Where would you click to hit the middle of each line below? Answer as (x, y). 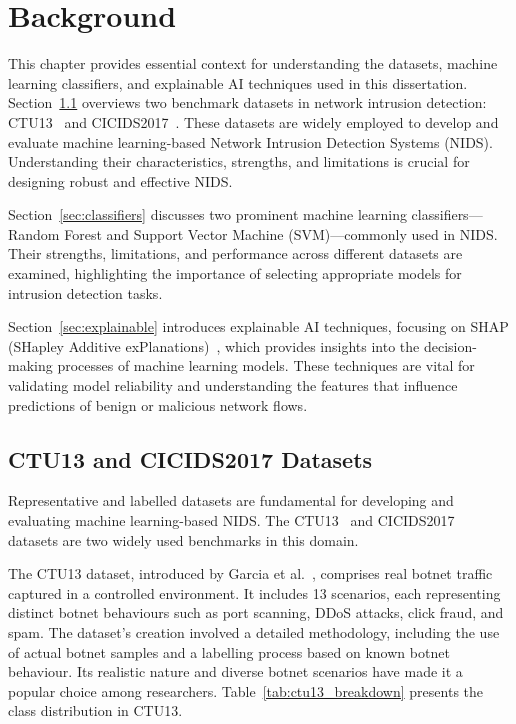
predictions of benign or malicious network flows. (158, 404)
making (30, 365)
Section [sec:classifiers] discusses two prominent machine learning (207, 214)
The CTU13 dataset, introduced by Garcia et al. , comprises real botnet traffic (250, 573)
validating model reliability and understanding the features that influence (233, 385)
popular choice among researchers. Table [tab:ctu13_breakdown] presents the (245, 690)
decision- (450, 345)
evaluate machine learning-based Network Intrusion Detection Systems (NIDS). (250, 141)
